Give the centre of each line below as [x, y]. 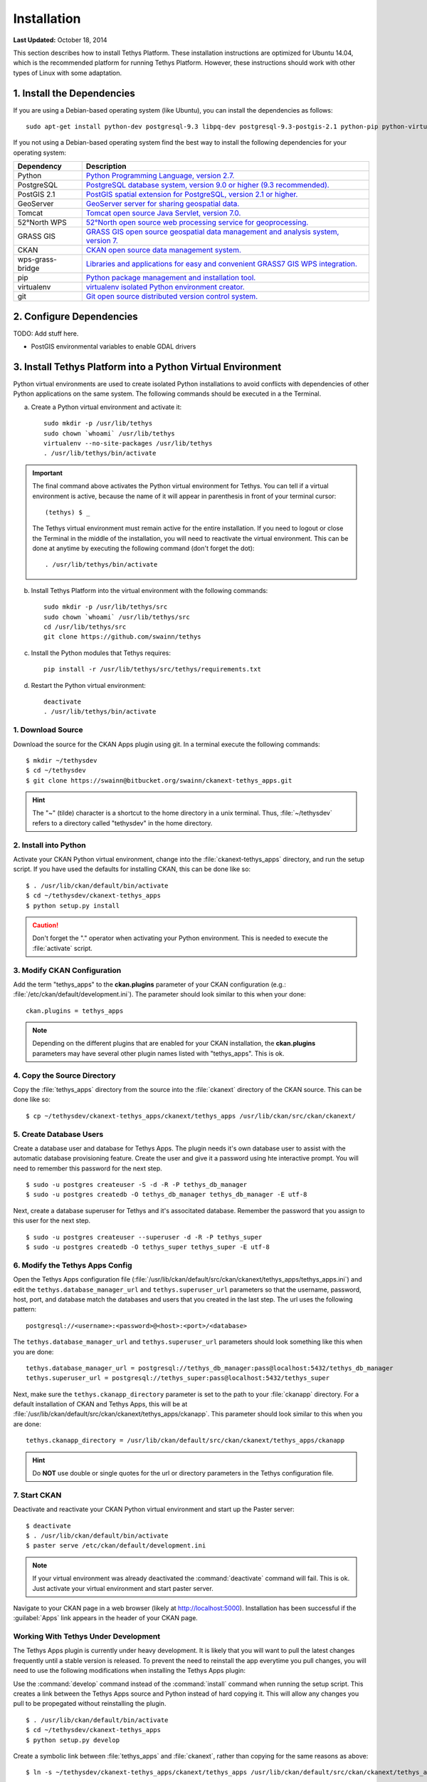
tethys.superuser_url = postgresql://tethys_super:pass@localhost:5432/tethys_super [178, 1378]
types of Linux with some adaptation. [68, 73]
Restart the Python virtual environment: [88, 685]
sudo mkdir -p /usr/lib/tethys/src [106, 607]
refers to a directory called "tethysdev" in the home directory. [122, 823]
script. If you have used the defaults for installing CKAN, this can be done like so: [132, 869]
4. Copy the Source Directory [65, 1075]
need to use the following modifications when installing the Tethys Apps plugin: [129, 1671]
